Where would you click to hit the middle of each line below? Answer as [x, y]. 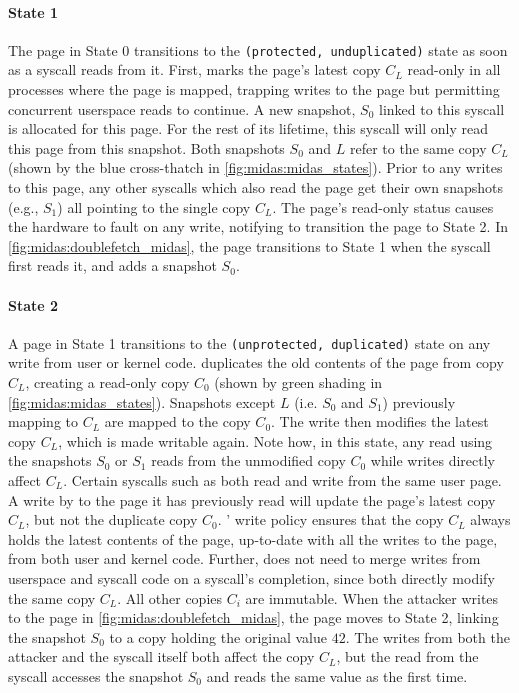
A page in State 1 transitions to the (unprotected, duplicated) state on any [249, 342]
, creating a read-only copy [107, 382]
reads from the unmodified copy [248, 460]
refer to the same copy [418, 147]
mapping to [43, 421]
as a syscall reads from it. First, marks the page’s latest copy [194, 69]
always [490, 519]
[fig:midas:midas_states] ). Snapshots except [142, 401]
